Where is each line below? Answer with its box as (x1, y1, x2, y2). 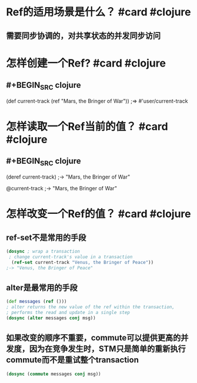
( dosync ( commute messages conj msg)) (6, 371, 101, 377)
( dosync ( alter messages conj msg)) (6, 315, 96, 321)
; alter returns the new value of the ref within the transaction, (6, 304, 175, 310)
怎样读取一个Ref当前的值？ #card (6, 120, 169, 133)
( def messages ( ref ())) (6, 299, 67, 305)
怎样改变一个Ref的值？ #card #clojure (6, 207, 191, 221)
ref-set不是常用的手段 (6, 232, 86, 242)
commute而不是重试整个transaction (6, 355, 139, 365)
